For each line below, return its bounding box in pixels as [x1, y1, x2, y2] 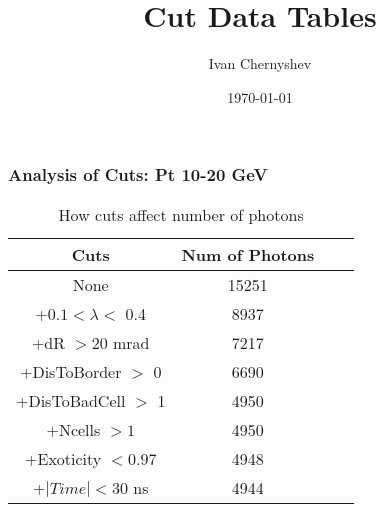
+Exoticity [25, 446, 102, 470]
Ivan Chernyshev [208, 53, 312, 74]
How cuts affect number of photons [58, 202, 304, 226]
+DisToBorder [19, 359, 122, 383]
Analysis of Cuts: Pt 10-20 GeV [8, 162, 268, 187]
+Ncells [46, 417, 101, 441]
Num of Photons [181, 242, 315, 266]
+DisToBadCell [16, 388, 126, 412]
